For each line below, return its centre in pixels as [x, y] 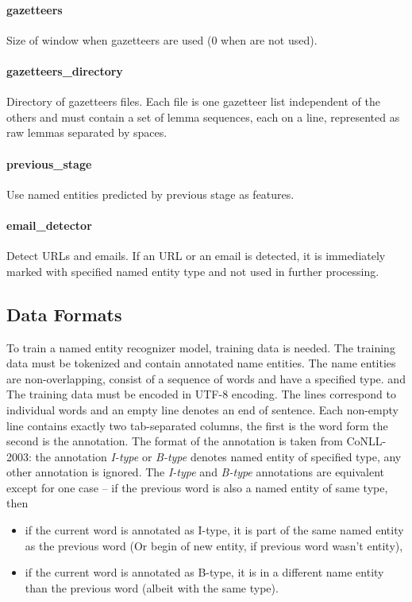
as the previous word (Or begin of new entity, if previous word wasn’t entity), [214, 545]
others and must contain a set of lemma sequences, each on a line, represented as [203, 117]
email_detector [49, 225]
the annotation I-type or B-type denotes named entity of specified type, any [218, 456]
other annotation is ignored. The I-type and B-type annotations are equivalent [195, 472]
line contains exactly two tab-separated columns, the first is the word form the [197, 425]
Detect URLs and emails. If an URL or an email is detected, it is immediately [196, 256]
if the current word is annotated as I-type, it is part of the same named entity [214, 530]
